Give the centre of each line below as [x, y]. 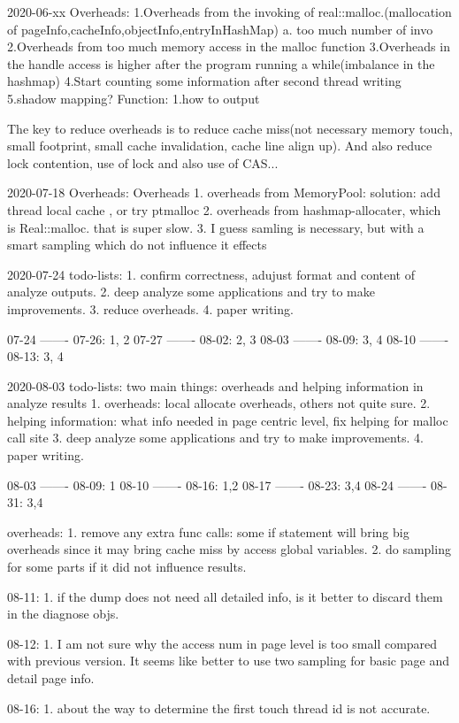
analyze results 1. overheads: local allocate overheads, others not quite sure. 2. [219, 403]
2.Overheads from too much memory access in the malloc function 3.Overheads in [229, 46]
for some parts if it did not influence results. [127, 567]
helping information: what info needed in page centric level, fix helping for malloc [228, 420]
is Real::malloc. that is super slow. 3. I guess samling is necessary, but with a [216, 227]
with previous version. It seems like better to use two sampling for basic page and [228, 661]
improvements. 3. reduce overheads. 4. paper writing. [150, 308]
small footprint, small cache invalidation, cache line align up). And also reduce [220, 146]
